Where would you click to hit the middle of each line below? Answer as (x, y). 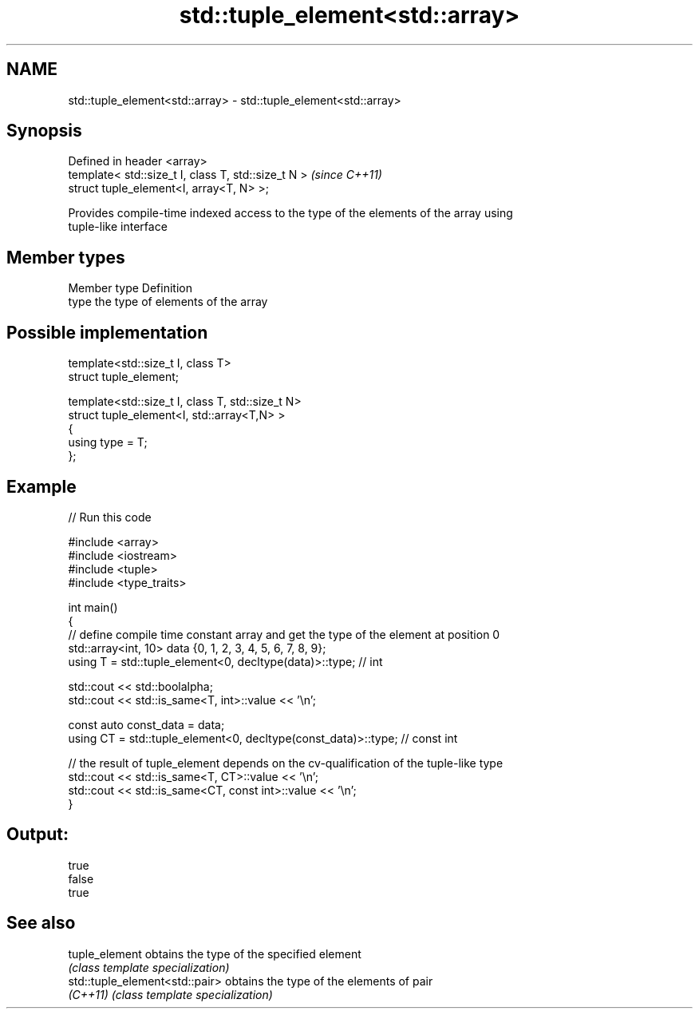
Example (41, 486)
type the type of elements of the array (168, 302)
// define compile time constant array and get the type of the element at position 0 (284, 634)
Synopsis (44, 131)
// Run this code (110, 517)
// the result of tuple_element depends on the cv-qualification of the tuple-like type (286, 763)
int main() (93, 607)
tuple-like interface (118, 227)
